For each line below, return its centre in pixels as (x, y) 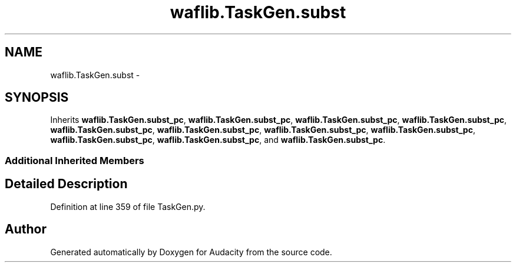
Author (26, 229)
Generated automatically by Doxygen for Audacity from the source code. (191, 252)
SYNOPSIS (37, 98)
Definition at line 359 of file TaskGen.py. (128, 206)
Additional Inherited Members (75, 160)
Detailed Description (66, 184)
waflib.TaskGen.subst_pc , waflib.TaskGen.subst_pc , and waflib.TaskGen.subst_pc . (218, 140)
